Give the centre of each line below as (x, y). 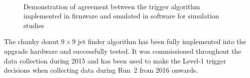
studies (34, 25)
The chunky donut (31, 41)
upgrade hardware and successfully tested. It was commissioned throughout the (123, 51)
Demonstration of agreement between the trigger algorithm (112, 6)
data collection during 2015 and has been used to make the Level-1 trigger (115, 60)
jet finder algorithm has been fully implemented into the (162, 41)
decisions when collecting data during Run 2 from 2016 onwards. (101, 70)
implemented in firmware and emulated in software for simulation (121, 16)
